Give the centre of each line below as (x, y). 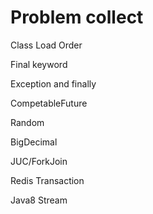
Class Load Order (46, 45)
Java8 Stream (39, 200)
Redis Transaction (47, 180)
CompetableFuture (49, 103)
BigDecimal (34, 142)
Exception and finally (53, 83)
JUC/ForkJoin (39, 161)
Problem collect (77, 17)
